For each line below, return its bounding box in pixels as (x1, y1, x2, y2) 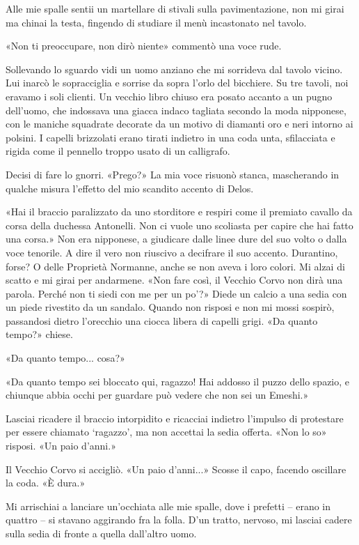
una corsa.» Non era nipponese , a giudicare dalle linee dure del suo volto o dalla (6, 231, 347, 246)
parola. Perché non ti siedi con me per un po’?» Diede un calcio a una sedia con (6, 286, 347, 300)
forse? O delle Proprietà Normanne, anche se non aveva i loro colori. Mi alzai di (6, 259, 345, 273)
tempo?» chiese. (6, 327, 73, 341)
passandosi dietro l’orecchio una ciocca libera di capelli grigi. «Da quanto (6, 313, 318, 328)
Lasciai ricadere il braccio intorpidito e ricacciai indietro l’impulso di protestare (6, 410, 344, 425)
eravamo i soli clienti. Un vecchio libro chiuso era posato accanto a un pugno (6, 89, 333, 103)
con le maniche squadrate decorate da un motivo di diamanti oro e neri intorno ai (6, 116, 353, 131)
